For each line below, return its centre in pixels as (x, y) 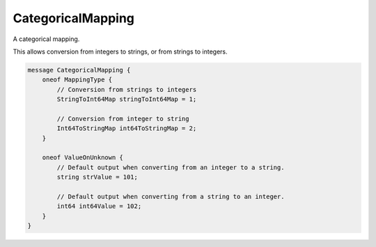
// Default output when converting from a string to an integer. (171, 197)
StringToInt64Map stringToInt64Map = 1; (127, 99)
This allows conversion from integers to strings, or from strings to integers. (120, 51)
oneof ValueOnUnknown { (83, 158)
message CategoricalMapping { (79, 70)
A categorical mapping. (46, 39)
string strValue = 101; (97, 177)
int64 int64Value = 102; (99, 206)
